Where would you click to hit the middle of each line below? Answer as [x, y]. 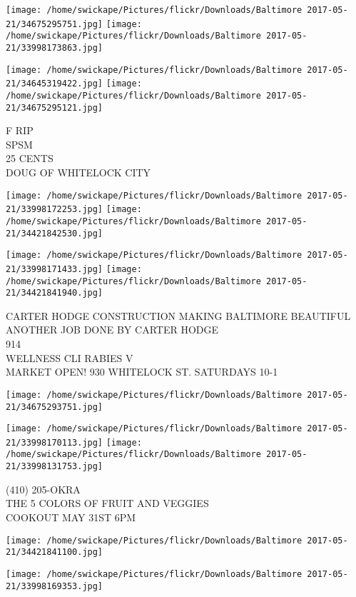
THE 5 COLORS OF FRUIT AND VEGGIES [107, 503]
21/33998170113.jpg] [55, 442]
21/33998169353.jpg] [55, 586]
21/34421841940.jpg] [55, 293]
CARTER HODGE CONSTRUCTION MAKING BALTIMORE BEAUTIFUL [178, 315]
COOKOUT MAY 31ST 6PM [71, 517]
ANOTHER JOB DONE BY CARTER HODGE [112, 330]
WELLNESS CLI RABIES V [70, 357]
